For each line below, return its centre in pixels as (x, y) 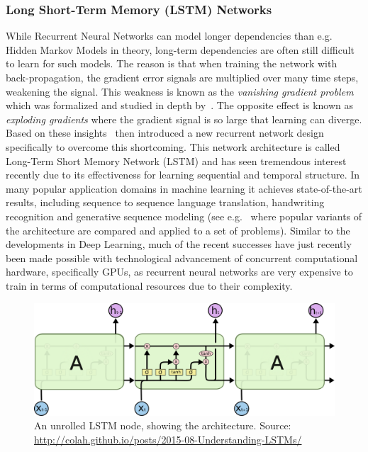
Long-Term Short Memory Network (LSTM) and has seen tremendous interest (176, 160)
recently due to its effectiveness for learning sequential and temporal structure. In (183, 175)
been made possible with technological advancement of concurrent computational (182, 258)
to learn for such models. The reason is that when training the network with (172, 63)
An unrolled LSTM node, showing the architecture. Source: (163, 425)
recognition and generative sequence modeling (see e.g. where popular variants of (184, 216)
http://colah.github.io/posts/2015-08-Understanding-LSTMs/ (168, 439)
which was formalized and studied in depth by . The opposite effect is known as (180, 105)
